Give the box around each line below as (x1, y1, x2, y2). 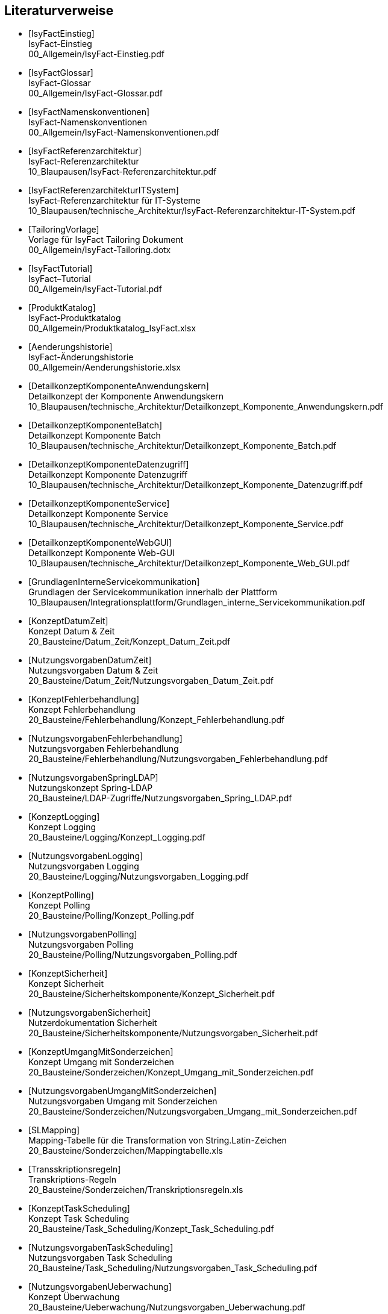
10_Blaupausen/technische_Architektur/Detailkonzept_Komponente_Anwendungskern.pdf (28, 401, 384, 412)
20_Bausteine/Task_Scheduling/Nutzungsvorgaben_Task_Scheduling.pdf (28, 1263, 318, 1274)
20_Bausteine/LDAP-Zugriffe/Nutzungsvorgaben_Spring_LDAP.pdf (28, 793, 292, 804)
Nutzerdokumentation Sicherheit (28, 1018, 157, 1028)
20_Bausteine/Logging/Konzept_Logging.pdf (28, 832, 205, 843)
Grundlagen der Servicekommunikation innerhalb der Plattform (28, 587, 277, 598)
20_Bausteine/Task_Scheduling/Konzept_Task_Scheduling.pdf (28, 1224, 274, 1234)
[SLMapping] (28, 1125, 80, 1136)
